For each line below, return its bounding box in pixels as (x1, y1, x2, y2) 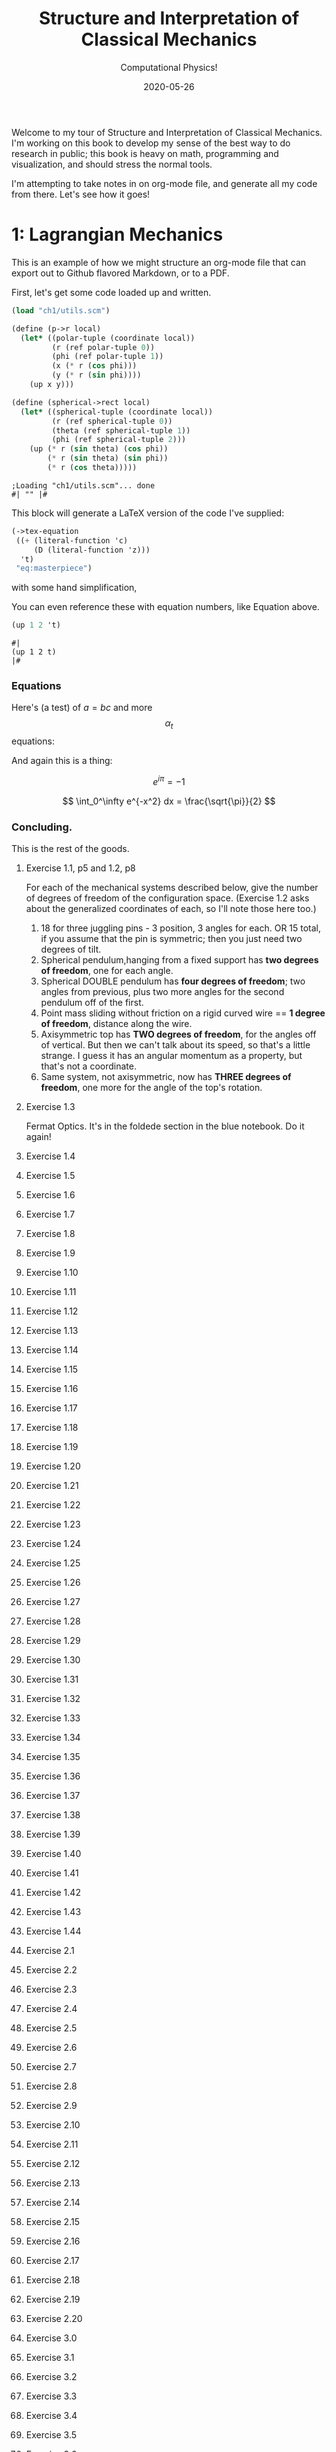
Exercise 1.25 (25, 1557, 81, 1569)
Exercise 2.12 (25, 2158, 81, 2170)
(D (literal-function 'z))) (33, 545, 151, 555)
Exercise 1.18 (25, 1422, 79, 1434)
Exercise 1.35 (25, 1751, 81, 1763)
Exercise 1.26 (25, 1577, 81, 1589)
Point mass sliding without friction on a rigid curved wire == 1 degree (40, 1007, 326, 1019)
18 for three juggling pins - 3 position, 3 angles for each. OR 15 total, (40, 922, 322, 934)
